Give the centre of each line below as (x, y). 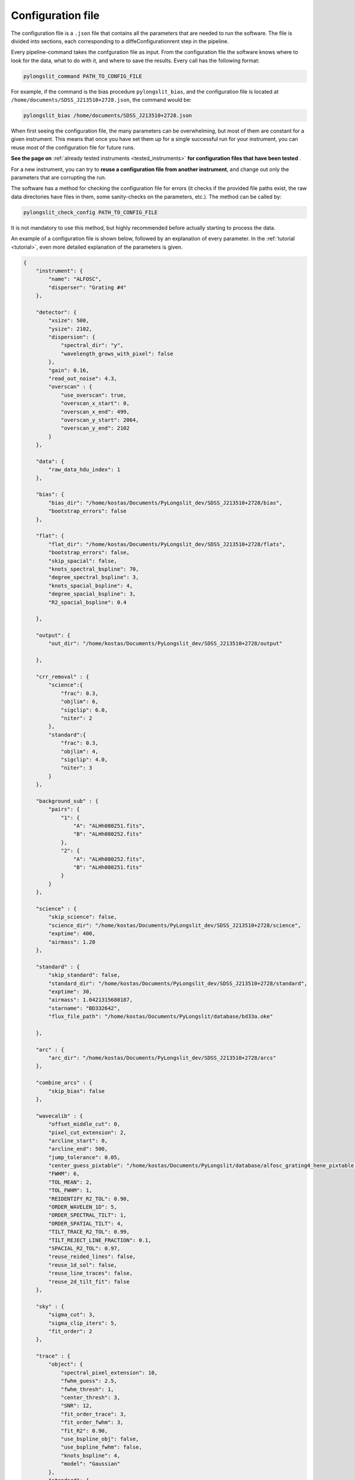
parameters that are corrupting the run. (59, 177)
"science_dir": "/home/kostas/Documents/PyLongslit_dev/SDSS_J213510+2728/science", (175, 925)
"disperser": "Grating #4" (87, 287)
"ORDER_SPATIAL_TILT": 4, (86, 1223)
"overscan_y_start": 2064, (100, 420)
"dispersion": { (72, 337)
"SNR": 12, (77, 1406)
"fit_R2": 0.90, (84, 1431)
